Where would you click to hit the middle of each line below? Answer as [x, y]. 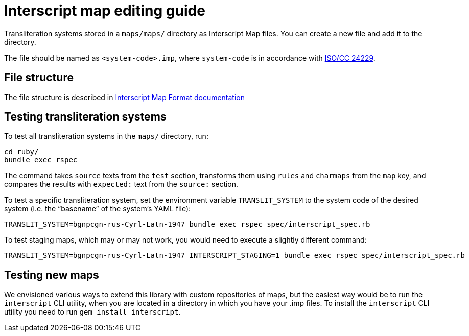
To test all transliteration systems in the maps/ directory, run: [106, 136]
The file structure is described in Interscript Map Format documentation [125, 97]
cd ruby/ [21, 152]
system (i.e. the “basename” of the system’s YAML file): [98, 209]
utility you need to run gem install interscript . [92, 312]
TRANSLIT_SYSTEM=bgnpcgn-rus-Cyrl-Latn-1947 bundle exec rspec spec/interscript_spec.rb [187, 224]
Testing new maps [52, 275]
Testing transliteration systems [85, 117]
